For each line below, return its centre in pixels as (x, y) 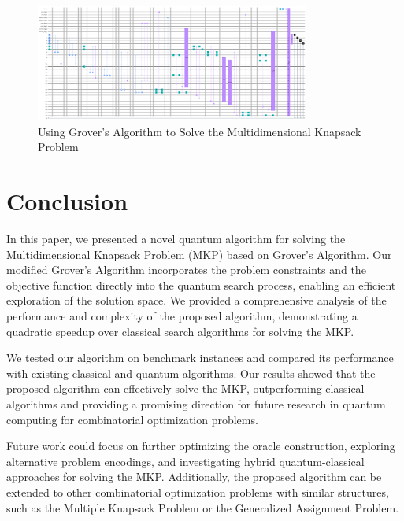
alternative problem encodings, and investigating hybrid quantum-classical (185, 461)
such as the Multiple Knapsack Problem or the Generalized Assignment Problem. (203, 507)
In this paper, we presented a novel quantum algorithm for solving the (176, 239)
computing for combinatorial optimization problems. (132, 419)
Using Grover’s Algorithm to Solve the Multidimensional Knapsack (200, 131)
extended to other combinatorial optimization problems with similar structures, (198, 491)
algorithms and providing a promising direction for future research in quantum (196, 404)
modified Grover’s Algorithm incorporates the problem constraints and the (186, 270)
